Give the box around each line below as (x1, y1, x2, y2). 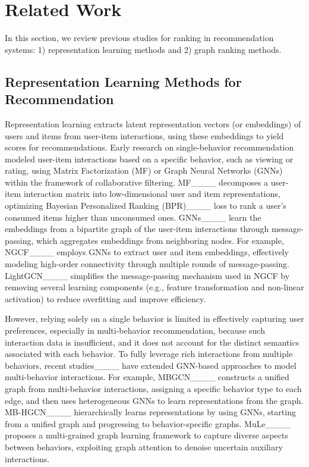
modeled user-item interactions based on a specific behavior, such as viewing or (5, 152, 294, 165)
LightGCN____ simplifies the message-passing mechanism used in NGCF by (5, 269, 290, 281)
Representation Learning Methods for (5, 72, 242, 90)
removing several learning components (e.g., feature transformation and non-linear (5, 281, 304, 293)
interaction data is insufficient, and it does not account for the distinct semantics (5, 336, 299, 348)
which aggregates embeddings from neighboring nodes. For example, (36, 234, 284, 246)
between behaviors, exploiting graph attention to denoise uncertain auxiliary (5, 440, 283, 453)
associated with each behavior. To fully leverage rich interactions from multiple (5, 347, 293, 360)
